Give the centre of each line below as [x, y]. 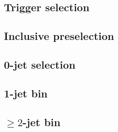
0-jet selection [40, 64]
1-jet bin [26, 93]
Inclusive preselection [59, 36]
